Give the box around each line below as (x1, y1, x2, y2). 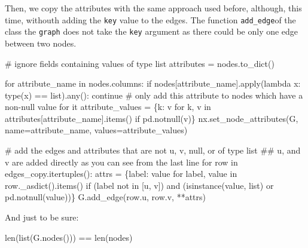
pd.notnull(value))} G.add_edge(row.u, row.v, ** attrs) (5, 191, 206, 203)
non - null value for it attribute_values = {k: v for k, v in (5, 100, 211, 113)
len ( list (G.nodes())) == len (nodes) (5, 231, 133, 243)
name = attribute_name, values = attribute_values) (5, 124, 188, 136)
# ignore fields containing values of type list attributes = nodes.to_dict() (5, 57, 275, 69)
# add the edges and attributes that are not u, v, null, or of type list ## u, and (5, 144, 301, 157)
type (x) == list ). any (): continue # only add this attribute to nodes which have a (5, 88, 303, 101)
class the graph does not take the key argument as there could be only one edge (5, 25, 298, 38)
